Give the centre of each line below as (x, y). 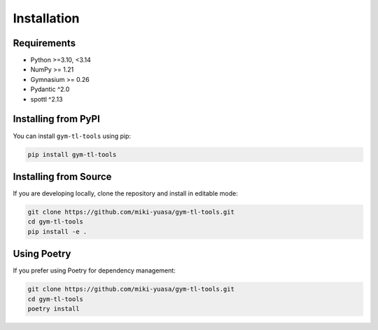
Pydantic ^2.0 (50, 89)
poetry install (54, 309)
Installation (46, 18)
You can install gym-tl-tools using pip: (72, 136)
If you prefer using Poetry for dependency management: (94, 270)
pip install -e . (57, 232)
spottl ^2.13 (47, 99)
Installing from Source (62, 176)
